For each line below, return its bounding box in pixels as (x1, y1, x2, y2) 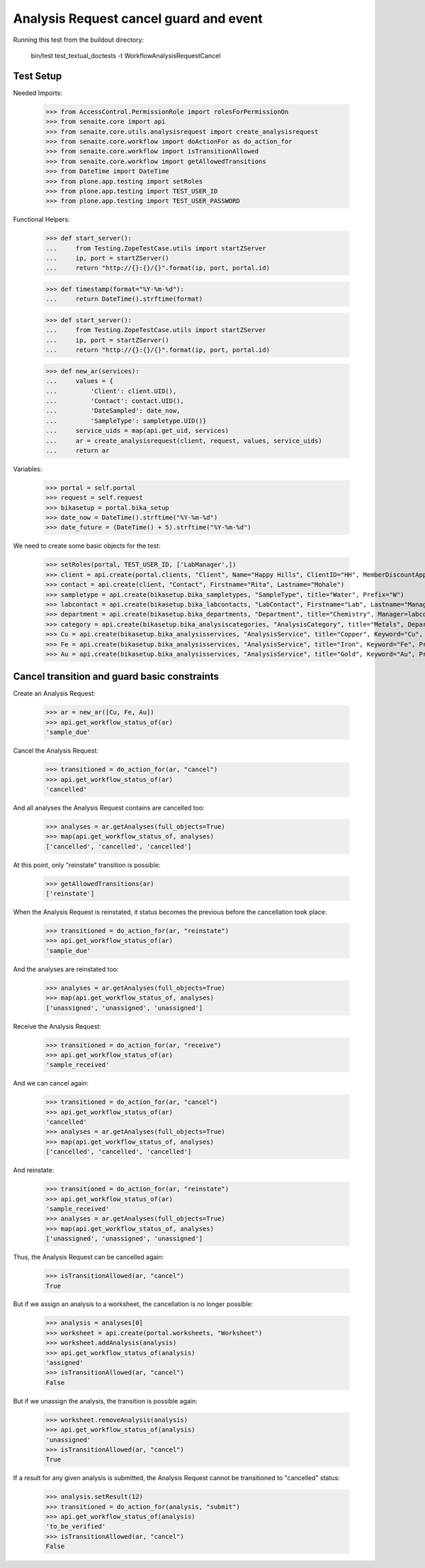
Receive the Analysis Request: (13, 1022, 102, 1030)
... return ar (45, 446, 110, 454)
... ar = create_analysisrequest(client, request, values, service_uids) (45, 436, 322, 445)
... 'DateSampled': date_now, (45, 407, 181, 415)
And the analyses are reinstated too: (13, 965, 119, 973)
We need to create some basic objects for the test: (13, 541, 161, 550)
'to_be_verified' (45, 1523, 106, 1530)
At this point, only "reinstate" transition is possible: (13, 861, 161, 869)
